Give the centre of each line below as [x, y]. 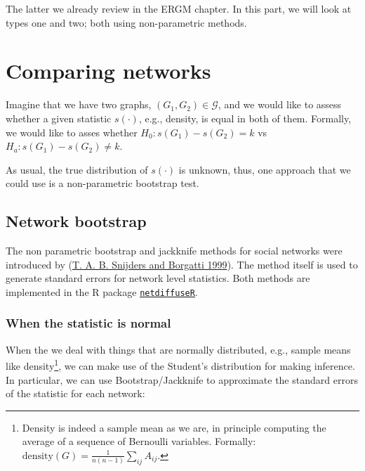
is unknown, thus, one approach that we [265, 169]
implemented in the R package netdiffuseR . [102, 291]
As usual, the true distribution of [77, 169]
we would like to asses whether [72, 132]
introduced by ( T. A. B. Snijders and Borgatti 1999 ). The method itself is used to [182, 264]
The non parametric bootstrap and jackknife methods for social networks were [174, 251]
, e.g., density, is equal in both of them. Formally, [245, 118]
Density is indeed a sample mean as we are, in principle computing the [174, 427]
